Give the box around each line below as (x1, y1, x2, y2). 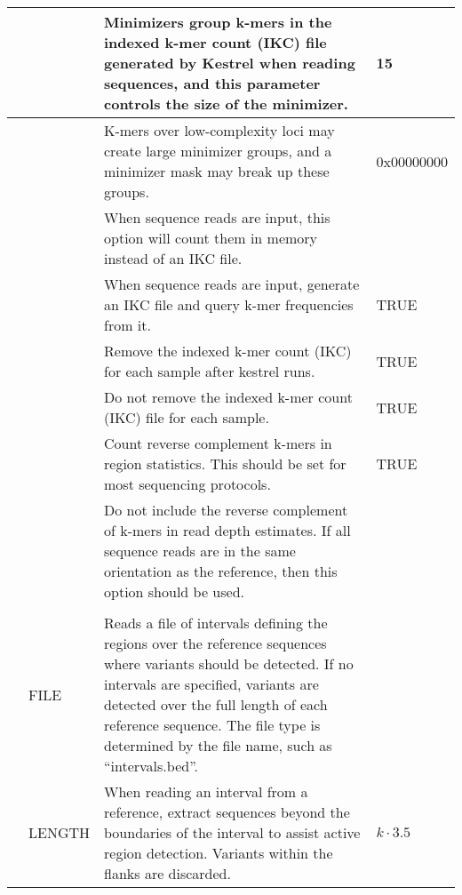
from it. (104, 315, 151, 335)
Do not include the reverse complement (104, 499, 348, 520)
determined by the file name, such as (104, 735, 332, 755)
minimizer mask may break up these (104, 161, 330, 181)
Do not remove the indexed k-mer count (104, 387, 353, 407)
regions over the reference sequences (104, 633, 327, 653)
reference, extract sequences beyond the (104, 802, 350, 822)
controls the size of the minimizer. (104, 93, 348, 114)
